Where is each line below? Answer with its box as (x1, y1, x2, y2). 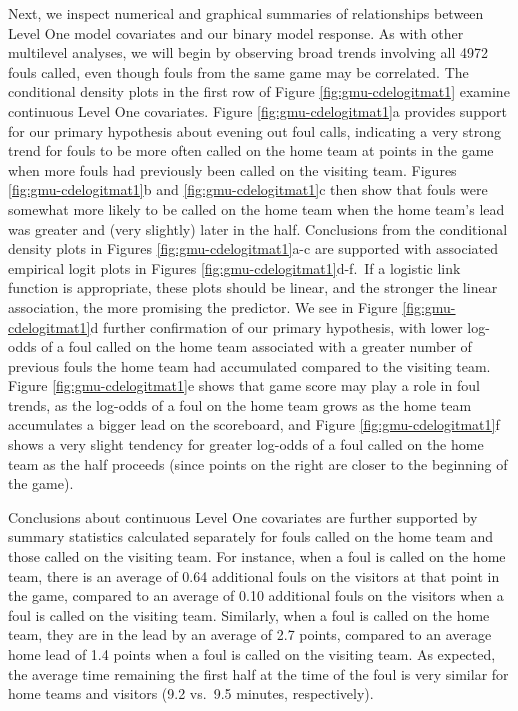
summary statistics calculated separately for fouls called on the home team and (8, 526, 494, 547)
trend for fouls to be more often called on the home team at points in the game (8, 140, 494, 161)
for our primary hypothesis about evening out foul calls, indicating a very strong (8, 120, 501, 141)
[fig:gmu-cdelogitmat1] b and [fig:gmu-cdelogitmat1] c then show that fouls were (8, 179, 488, 200)
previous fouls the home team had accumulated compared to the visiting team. (8, 355, 491, 376)
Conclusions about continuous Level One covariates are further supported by (8, 506, 478, 527)
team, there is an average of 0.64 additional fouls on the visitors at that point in (8, 565, 500, 586)
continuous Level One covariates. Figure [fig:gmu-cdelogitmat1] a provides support (8, 100, 508, 121)
